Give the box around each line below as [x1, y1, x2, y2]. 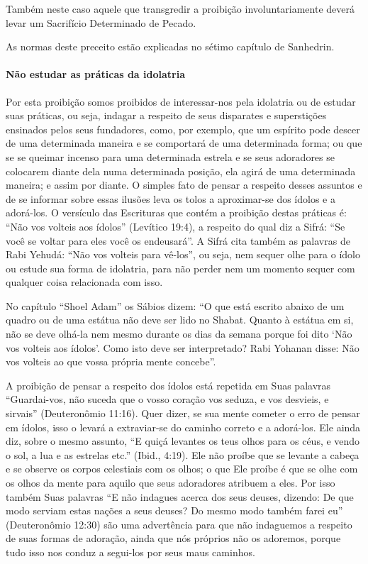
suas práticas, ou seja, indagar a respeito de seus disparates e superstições [6, 108, 327, 123]
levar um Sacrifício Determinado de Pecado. [6, 15, 196, 30]
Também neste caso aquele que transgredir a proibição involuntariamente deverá [6, 1, 355, 16]
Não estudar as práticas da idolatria [6, 67, 185, 82]
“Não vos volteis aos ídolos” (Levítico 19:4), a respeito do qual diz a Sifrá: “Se [6, 219, 345, 233]
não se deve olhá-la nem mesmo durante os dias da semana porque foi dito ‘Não [6, 326, 352, 341]
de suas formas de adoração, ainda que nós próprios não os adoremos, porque [6, 531, 341, 546]
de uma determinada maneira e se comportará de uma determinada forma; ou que [6, 136, 362, 150]
